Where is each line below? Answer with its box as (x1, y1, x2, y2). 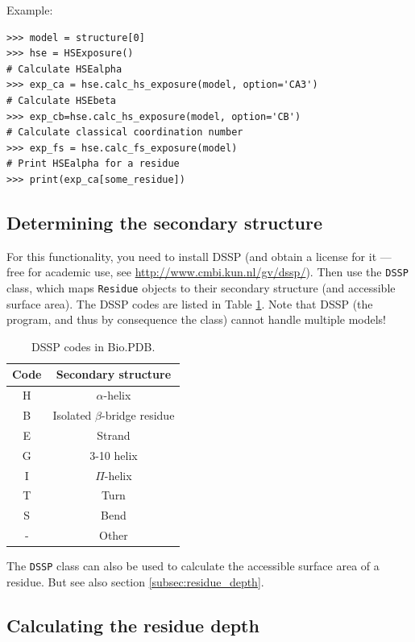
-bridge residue (101, 407, 175, 424)
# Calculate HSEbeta (6, 94, 117, 106)
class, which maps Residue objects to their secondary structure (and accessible (6, 279, 396, 296)
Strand (97, 426, 131, 443)
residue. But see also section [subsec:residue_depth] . (6, 573, 264, 590)
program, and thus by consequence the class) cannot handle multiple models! (6, 311, 387, 328)
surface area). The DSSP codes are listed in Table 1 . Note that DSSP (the (6, 295, 373, 312)
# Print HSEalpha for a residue (6, 158, 180, 170)
